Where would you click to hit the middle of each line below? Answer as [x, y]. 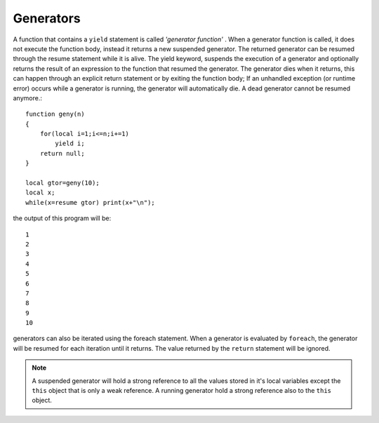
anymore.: [27, 98]
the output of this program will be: [62, 218]
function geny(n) [55, 114]
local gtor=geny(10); [62, 183]
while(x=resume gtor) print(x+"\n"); [91, 202]
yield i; [70, 143]
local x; [40, 193]
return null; [62, 153]
